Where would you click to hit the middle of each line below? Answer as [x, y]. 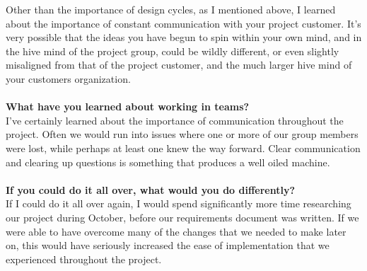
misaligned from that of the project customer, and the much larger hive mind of [179, 65]
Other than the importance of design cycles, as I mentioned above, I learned [171, 9]
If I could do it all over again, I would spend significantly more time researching [179, 203]
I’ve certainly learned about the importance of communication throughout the [175, 120]
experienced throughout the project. [84, 259]
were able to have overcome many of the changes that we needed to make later [176, 231]
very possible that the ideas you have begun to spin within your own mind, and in [184, 37]
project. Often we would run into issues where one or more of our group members [182, 134]
